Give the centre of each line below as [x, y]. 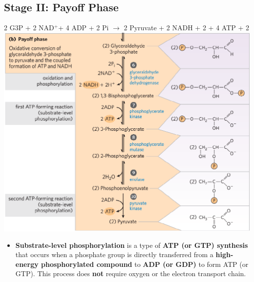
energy [27, 264]
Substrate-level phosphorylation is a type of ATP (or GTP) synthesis [132, 245]
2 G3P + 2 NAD [29, 28]
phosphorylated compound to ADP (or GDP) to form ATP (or [145, 264]
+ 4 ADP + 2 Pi [84, 28]
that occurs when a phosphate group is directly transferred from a [114, 254]
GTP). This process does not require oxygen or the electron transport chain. [131, 273]
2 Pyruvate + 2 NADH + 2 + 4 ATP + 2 [186, 28]
